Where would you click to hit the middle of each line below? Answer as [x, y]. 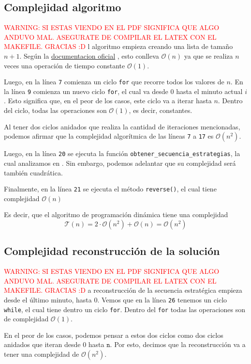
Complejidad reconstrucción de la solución [112, 251]
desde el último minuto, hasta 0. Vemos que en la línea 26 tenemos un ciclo [116, 299]
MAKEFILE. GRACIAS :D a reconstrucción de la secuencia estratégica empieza [123, 290]
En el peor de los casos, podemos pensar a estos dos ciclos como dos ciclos [114, 335]
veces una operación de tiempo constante [65, 65]
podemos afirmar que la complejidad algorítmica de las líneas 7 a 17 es [109, 136]
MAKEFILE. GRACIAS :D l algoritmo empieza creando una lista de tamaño [118, 46]
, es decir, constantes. [161, 110]
